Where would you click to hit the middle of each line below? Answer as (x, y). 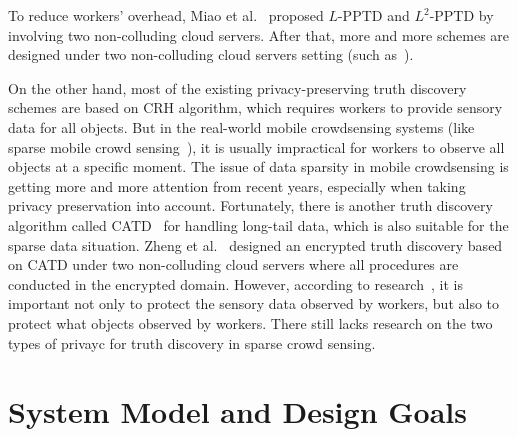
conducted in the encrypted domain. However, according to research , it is (235, 283)
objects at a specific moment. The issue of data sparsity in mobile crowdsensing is (258, 166)
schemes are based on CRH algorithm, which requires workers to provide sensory (255, 107)
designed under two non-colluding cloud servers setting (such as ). (211, 54)
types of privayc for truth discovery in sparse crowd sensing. (192, 342)
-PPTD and (373, 15)
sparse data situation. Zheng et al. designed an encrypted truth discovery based (255, 244)
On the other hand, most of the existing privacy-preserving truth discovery (237, 87)
